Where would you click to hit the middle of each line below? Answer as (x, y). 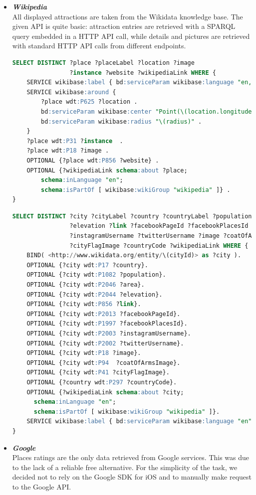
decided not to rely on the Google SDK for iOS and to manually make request (132, 477)
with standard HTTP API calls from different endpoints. (99, 46)
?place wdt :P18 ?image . (68, 151)
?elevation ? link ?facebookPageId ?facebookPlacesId (159, 226)
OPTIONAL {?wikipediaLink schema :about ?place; (107, 170)
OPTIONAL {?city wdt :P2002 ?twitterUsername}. (105, 343)
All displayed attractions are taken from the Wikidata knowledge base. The (128, 16)
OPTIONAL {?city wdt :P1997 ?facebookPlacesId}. (107, 324)
